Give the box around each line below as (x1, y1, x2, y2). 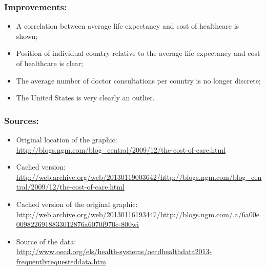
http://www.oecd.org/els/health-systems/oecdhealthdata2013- (16, 246, 212, 257)
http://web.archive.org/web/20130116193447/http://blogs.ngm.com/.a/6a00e (16, 209, 260, 219)
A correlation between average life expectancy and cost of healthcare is (16, 20, 239, 31)
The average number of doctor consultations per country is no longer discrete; (16, 75, 261, 86)
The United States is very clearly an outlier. (16, 92, 155, 103)
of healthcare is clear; (16, 58, 84, 68)
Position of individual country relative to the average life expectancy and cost (16, 48, 260, 58)
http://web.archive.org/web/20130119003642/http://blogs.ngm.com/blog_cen (16, 171, 262, 182)
